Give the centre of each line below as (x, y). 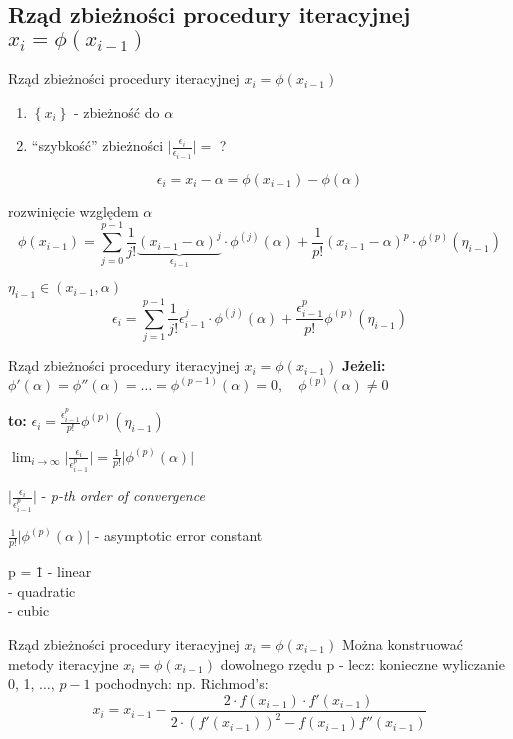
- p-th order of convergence (123, 495)
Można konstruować (402, 643)
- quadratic (42, 590)
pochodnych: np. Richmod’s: (182, 683)
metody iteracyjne (63, 663)
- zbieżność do (116, 111)
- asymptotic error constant (178, 535)
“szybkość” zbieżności (97, 145)
